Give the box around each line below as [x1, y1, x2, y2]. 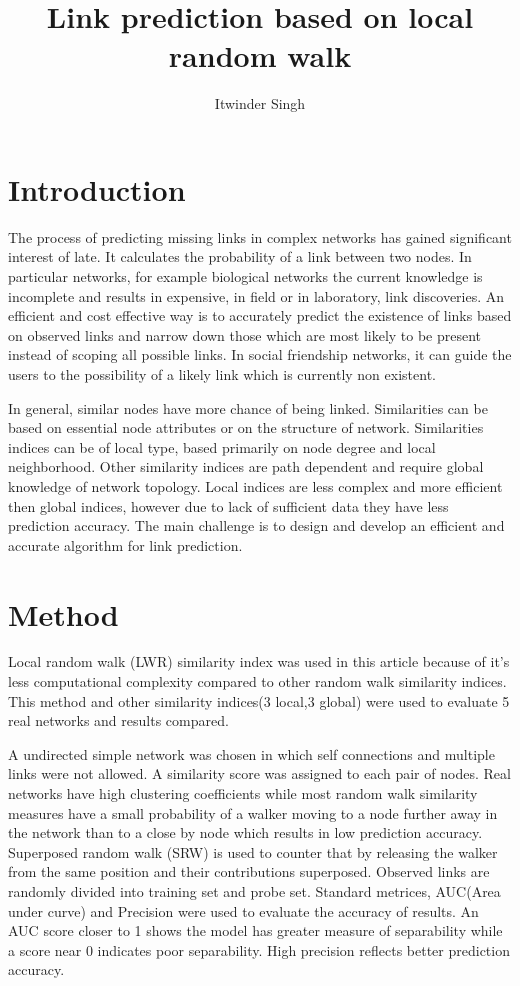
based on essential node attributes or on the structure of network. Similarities [8, 417, 484, 438]
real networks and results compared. [8, 710, 229, 731]
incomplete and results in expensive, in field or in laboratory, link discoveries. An [8, 285, 505, 306]
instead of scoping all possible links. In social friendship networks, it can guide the [8, 344, 512, 365]
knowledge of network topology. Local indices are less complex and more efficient [8, 475, 503, 496]
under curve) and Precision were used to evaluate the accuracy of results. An [8, 900, 479, 921]
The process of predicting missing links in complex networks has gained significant [8, 226, 512, 247]
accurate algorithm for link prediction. [8, 534, 243, 555]
